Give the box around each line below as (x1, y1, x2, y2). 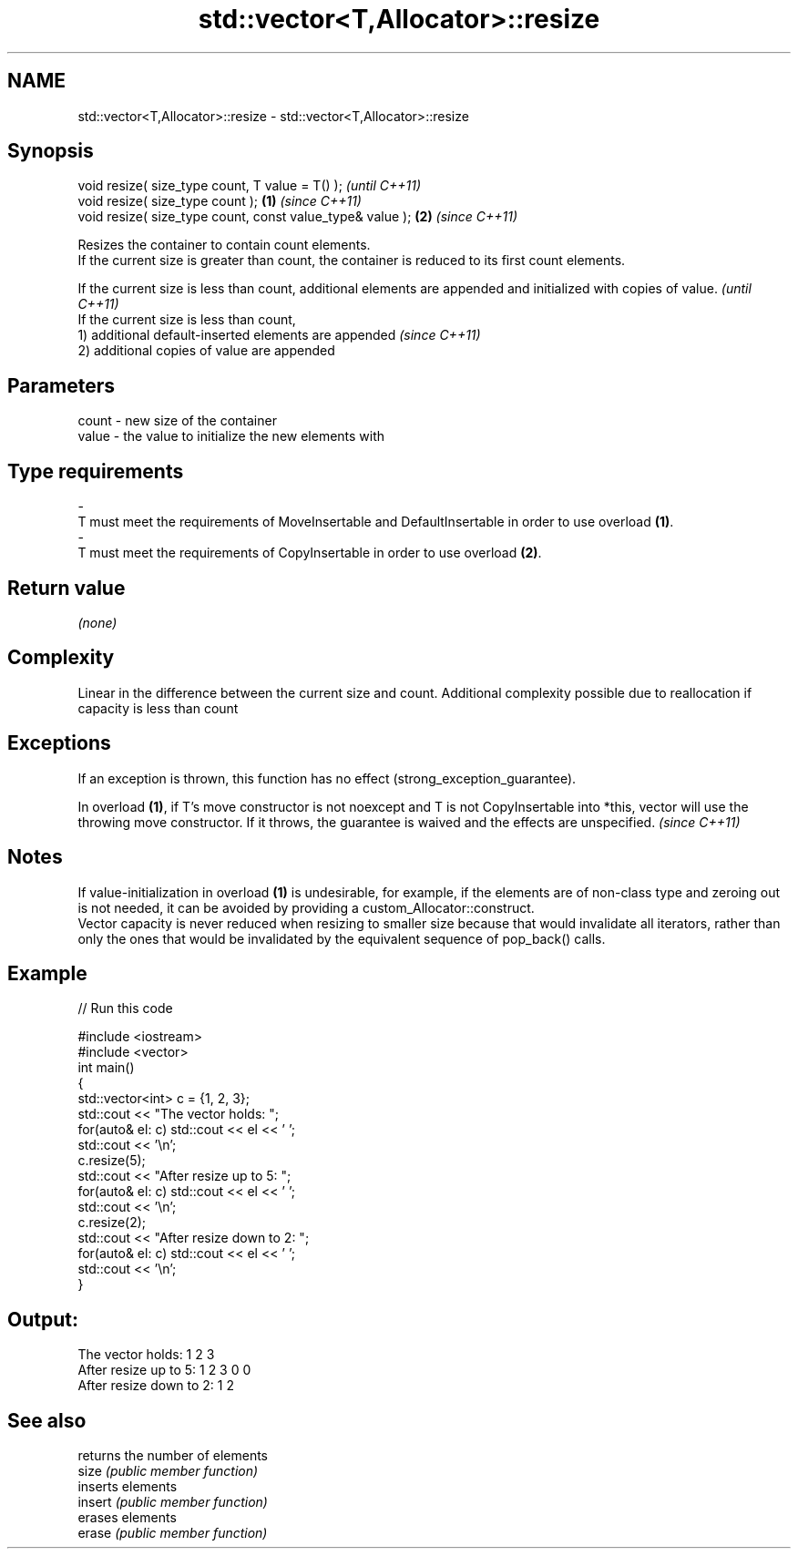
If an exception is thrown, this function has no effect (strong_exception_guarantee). (77, 770, 577, 786)
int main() (77, 1060, 135, 1076)
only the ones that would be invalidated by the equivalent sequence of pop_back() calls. (77, 930, 606, 947)
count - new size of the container (77, 413, 277, 429)
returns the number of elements (77, 1448, 269, 1464)
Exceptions (7, 732, 111, 755)
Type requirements (7, 459, 184, 483)
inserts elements (77, 1479, 178, 1495)
